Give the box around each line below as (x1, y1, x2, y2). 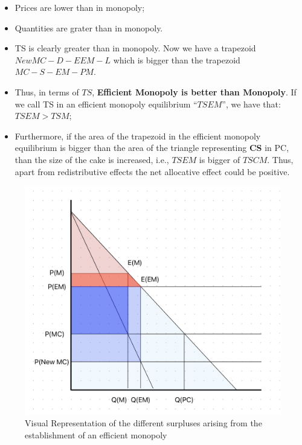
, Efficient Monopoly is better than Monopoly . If (92, 85, 297, 98)
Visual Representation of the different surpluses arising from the (25, 417, 262, 429)
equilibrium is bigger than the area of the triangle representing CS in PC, (14, 141, 289, 154)
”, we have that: (222, 97, 281, 110)
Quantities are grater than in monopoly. (14, 21, 163, 34)
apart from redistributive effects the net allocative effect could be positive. (14, 165, 290, 178)
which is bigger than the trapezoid (113, 53, 240, 66)
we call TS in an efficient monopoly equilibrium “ (14, 97, 198, 110)
